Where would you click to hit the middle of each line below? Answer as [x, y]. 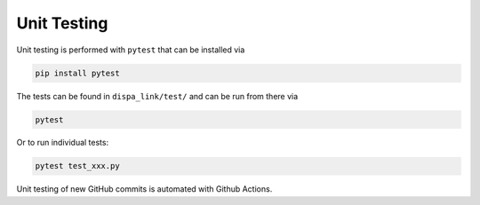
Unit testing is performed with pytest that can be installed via [131, 50]
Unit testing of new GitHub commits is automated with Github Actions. [144, 189]
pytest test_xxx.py [77, 166]
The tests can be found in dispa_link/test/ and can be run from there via [157, 96]
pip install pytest [77, 73]
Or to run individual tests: [63, 143]
